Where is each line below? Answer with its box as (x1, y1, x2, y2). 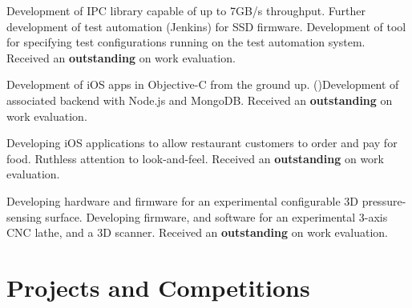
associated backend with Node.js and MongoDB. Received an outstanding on (6, 91, 393, 108)
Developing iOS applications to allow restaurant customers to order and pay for (6, 134, 398, 151)
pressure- (362, 192, 406, 209)
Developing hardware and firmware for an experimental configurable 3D (6, 192, 358, 209)
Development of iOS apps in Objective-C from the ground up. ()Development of (6, 76, 399, 93)
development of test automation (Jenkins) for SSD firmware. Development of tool (6, 18, 406, 34)
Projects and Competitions (6, 270, 310, 303)
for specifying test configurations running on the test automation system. (6, 34, 366, 50)
